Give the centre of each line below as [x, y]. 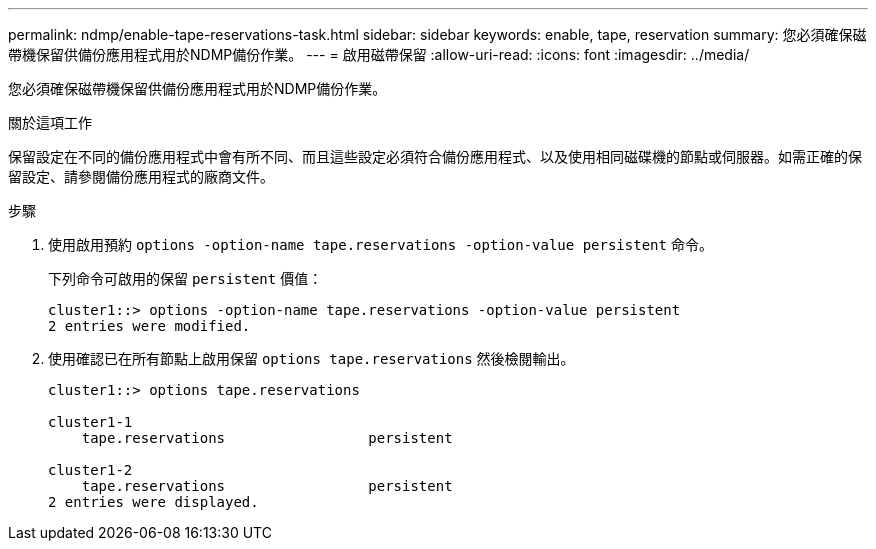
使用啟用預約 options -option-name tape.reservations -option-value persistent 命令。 [380, 244]
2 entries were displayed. [153, 502]
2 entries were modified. [149, 326]
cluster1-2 [90, 470]
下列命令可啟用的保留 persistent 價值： [185, 278]
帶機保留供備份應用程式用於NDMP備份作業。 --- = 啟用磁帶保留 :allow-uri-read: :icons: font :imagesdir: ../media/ [379, 54]
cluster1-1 [90, 422]
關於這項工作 [50, 122]
